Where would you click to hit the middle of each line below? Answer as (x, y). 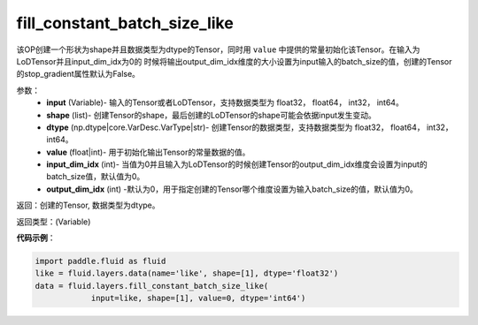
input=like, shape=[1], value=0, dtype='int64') (198, 299)
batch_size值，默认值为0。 (96, 177)
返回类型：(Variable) (54, 222)
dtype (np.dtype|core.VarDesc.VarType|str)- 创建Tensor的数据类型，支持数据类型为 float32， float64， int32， (250, 127)
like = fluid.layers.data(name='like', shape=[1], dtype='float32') (187, 273)
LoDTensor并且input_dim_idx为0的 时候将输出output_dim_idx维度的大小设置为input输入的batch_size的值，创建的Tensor (234, 61)
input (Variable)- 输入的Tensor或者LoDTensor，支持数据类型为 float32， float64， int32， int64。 (225, 102)
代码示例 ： (36, 238)
